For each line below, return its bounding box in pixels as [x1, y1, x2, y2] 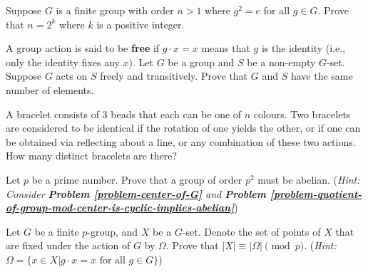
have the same [290, 68, 353, 83]
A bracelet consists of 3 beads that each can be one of [6, 106, 242, 121]
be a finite [34, 224, 79, 239]
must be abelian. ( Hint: [257, 172, 360, 187]
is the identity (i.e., [261, 41, 346, 56]
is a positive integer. [96, 16, 185, 31]
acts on [56, 68, 88, 83]
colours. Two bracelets [253, 106, 351, 121]
